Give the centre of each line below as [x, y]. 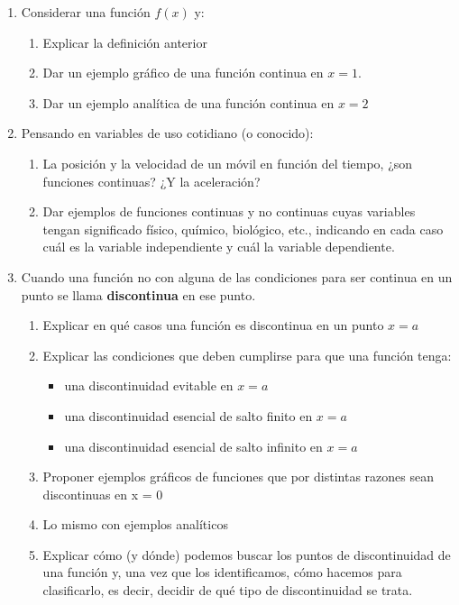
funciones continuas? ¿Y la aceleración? [151, 181]
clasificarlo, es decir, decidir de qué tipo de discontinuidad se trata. [228, 590]
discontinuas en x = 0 [103, 494]
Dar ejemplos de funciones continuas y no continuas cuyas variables [229, 211]
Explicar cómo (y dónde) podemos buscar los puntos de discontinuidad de [247, 554]
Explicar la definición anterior [125, 42]
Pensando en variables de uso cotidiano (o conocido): [167, 133]
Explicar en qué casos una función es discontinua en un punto [213, 325]
